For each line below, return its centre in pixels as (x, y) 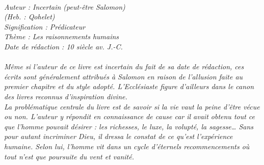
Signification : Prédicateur (45, 26)
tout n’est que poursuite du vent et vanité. (69, 156)
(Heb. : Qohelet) (30, 17)
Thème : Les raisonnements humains (62, 36)
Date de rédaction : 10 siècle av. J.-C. (63, 46)
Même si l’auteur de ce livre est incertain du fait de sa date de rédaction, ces (124, 66)
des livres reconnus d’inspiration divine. (66, 96)
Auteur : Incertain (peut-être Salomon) (65, 6)
